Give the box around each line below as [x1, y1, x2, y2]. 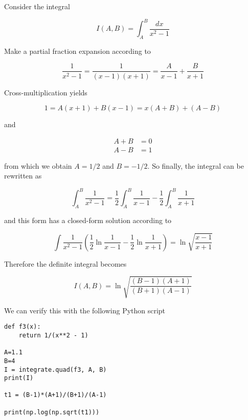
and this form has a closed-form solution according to [4, 215, 172, 226]
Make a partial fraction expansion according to [4, 45, 151, 56]
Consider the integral [4, 1, 70, 11]
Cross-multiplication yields [4, 87, 87, 97]
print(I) [4, 374, 34, 382]
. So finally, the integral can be [147, 160, 244, 171]
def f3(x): [4, 323, 41, 331]
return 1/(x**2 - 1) [18, 331, 88, 339]
